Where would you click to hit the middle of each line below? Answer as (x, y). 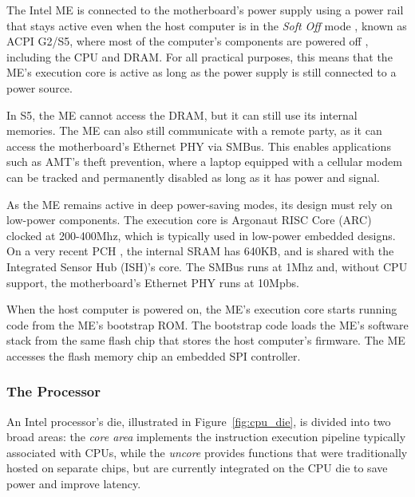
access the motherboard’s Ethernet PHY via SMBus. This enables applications (199, 146)
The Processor (53, 391)
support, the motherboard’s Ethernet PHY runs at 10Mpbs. (153, 282)
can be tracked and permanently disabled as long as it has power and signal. (193, 177)
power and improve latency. (74, 484)
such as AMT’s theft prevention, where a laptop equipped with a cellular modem (204, 162)
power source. (40, 87)
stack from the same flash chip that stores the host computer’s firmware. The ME (206, 340)
